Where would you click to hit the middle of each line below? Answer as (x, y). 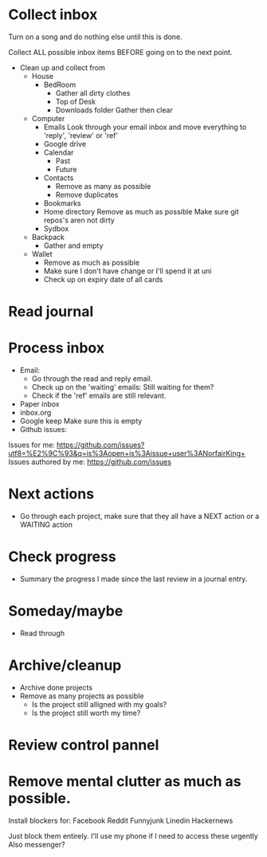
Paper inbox (39, 404)
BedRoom (60, 85)
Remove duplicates (87, 195)
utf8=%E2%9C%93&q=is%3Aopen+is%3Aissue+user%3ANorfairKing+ (127, 454)
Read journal (51, 312)
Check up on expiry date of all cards (103, 279)
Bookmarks (62, 203)
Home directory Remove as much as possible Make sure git (141, 211)
